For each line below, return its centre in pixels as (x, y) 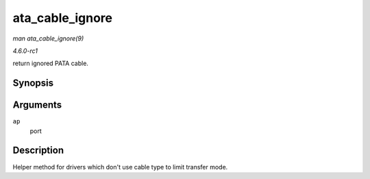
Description (38, 151)
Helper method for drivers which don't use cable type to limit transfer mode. (120, 167)
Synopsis (33, 83)
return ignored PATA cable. (51, 63)
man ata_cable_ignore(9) (48, 38)
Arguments (37, 105)
